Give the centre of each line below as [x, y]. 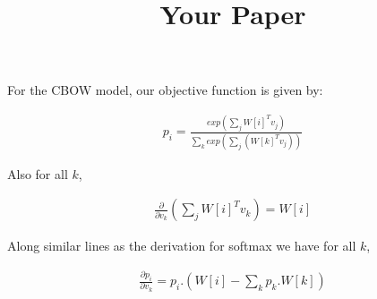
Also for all [38, 173]
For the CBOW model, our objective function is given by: [165, 90]
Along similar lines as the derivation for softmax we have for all [182, 246]
